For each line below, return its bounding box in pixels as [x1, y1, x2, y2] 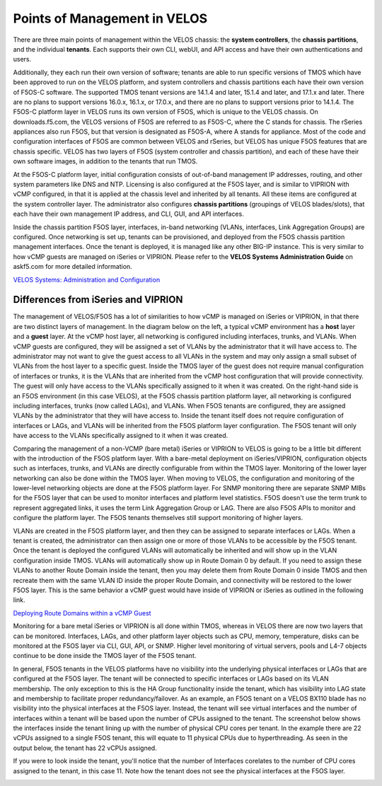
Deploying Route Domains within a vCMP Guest [13, 608, 151, 617]
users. [13, 55, 32, 64]
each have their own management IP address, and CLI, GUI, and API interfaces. [13, 209, 244, 219]
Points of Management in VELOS [13, 11, 208, 26]
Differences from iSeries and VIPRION [13, 294, 183, 306]
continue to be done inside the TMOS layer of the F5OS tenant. [13, 652, 197, 660]
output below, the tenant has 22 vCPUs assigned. [13, 744, 157, 752]
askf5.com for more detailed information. [13, 262, 132, 271]
